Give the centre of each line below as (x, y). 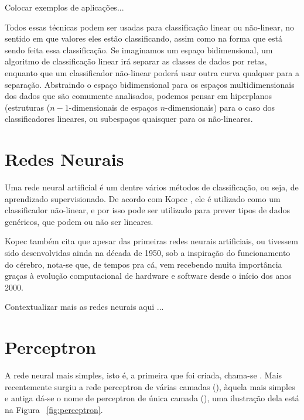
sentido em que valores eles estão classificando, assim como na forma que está (144, 38)
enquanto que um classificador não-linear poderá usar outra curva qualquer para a (152, 72)
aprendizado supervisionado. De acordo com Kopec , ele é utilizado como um (143, 198)
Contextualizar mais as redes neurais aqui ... (84, 307)
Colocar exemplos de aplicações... (64, 7)
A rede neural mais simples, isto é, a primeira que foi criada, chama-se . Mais (144, 375)
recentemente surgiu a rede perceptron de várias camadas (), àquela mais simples (150, 386)
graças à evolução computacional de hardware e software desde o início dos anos (148, 276)
